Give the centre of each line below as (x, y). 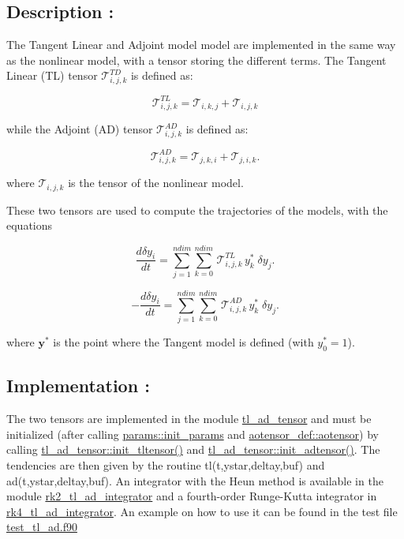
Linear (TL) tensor (52, 75)
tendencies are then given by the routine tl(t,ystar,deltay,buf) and (166, 465)
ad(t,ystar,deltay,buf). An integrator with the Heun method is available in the (195, 480)
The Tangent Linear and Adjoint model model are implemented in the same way (201, 45)
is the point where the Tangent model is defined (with (183, 342)
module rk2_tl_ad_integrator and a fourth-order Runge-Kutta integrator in (192, 496)
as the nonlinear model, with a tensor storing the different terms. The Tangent (196, 60)
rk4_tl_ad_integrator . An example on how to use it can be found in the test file (202, 511)
